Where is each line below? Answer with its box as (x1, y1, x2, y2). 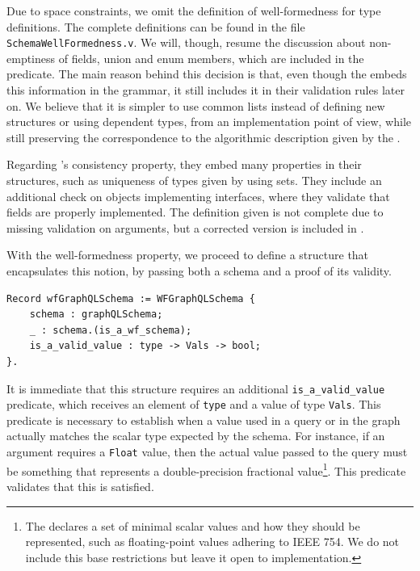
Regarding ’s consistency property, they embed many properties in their (6, 156, 362, 173)
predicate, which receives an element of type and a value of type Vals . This (6, 396, 381, 413)
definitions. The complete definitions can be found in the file (6, 18, 305, 35)
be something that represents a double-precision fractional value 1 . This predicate (6, 460, 406, 479)
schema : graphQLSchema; (29, 309, 163, 321)
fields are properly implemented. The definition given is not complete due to (6, 204, 384, 220)
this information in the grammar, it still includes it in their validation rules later (6, 82, 405, 99)
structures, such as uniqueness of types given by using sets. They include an (6, 172, 382, 188)
